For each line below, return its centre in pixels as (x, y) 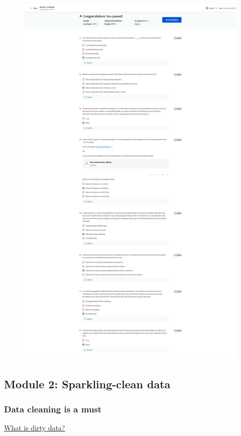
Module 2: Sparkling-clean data (87, 384)
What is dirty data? (35, 427)
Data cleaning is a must (53, 409)
